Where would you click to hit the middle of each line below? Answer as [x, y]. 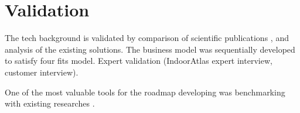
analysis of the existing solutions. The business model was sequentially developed [150, 49]
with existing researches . [50, 103]
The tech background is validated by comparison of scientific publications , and [147, 38]
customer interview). [42, 72]
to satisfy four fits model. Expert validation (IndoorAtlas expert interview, [139, 61]
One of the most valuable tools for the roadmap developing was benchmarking [145, 92]
